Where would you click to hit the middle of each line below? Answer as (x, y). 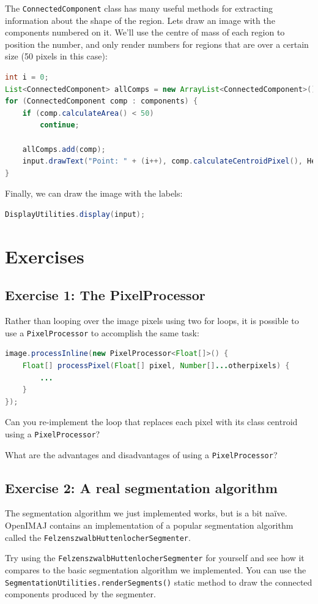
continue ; (60, 125)
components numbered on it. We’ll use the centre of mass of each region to (145, 32)
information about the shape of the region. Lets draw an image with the (140, 20)
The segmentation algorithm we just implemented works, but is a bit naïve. (146, 513)
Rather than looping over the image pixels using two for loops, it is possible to (152, 321)
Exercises (45, 256)
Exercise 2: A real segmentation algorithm (141, 487)
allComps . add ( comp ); (64, 149)
